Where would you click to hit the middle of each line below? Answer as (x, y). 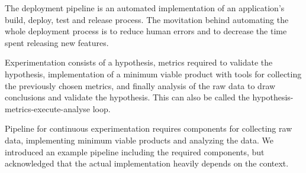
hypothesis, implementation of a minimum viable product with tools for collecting (153, 74)
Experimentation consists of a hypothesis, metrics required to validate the (139, 62)
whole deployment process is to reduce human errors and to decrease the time (146, 31)
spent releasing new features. (57, 42)
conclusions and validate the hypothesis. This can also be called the (127, 97)
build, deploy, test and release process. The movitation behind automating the (147, 19)
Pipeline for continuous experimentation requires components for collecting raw (149, 128)
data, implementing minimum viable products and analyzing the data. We (139, 140)
